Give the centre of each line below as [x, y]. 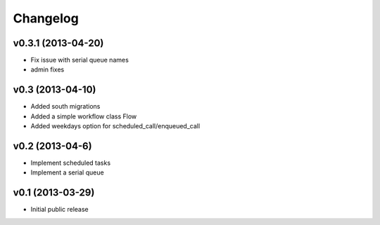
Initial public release [60, 210]
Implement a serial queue [68, 172]
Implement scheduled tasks [71, 163]
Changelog [46, 18]
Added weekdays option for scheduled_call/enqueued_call [115, 126]
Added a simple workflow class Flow [84, 116]
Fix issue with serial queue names [80, 60]
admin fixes [47, 69]
